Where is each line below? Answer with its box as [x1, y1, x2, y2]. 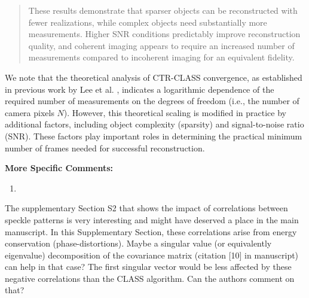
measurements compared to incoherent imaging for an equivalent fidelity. [28, 51, 295, 63]
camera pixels [5, 106, 54, 118]
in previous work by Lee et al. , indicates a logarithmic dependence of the [5, 83, 274, 95]
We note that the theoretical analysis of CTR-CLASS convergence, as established [5, 71, 302, 83]
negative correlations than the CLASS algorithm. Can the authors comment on [5, 272, 295, 284]
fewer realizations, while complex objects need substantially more [28, 16, 267, 28]
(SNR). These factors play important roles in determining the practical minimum [5, 129, 302, 142]
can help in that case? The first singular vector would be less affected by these [5, 260, 292, 273]
